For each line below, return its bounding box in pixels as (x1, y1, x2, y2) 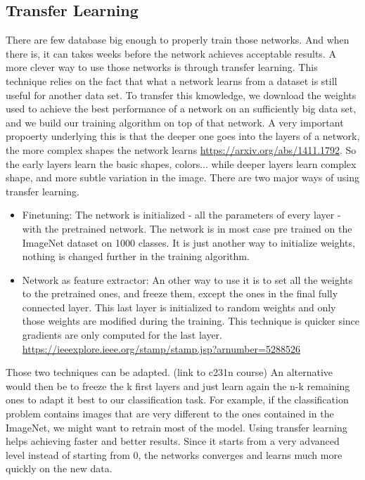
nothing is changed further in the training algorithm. (22, 249, 250, 264)
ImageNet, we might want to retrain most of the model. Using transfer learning (6, 420, 347, 434)
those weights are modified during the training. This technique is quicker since (22, 313, 360, 328)
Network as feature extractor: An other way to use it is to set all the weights (22, 272, 353, 287)
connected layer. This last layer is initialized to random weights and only (22, 299, 336, 314)
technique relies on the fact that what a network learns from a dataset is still (6, 73, 338, 88)
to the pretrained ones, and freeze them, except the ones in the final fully (22, 286, 338, 301)
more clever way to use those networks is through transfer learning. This (6, 60, 318, 74)
